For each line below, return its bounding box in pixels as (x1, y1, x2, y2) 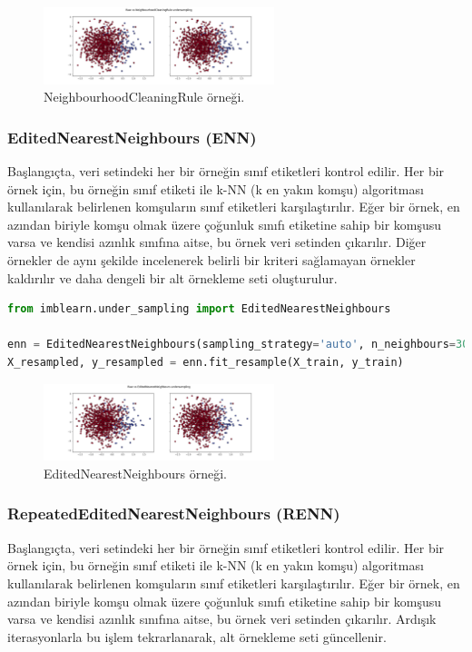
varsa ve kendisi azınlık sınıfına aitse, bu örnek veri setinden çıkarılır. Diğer (7, 232, 427, 252)
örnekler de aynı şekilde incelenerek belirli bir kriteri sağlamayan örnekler (7, 251, 416, 270)
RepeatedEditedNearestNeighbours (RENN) (7, 502, 340, 525)
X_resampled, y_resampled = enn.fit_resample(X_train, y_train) (7, 356, 404, 370)
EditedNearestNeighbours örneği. (44, 463, 227, 482)
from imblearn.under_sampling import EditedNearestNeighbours (7, 302, 391, 316)
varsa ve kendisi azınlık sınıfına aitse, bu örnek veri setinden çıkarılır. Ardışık (7, 609, 437, 628)
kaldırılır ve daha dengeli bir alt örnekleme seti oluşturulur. (7, 268, 338, 287)
